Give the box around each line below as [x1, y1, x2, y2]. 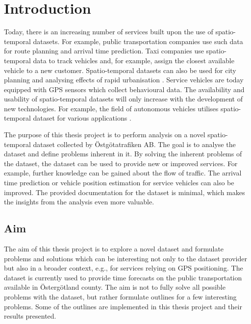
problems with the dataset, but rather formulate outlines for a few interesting [4, 291, 237, 301]
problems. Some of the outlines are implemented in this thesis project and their [4, 301, 242, 311]
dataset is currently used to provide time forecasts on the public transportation [4, 272, 242, 282]
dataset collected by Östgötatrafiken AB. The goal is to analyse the [33, 139, 236, 149]
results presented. [4, 311, 56, 321]
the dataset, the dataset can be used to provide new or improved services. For [4, 158, 238, 168]
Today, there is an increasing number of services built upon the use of [4, 26, 213, 37]
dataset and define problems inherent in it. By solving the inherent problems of [4, 149, 242, 159]
